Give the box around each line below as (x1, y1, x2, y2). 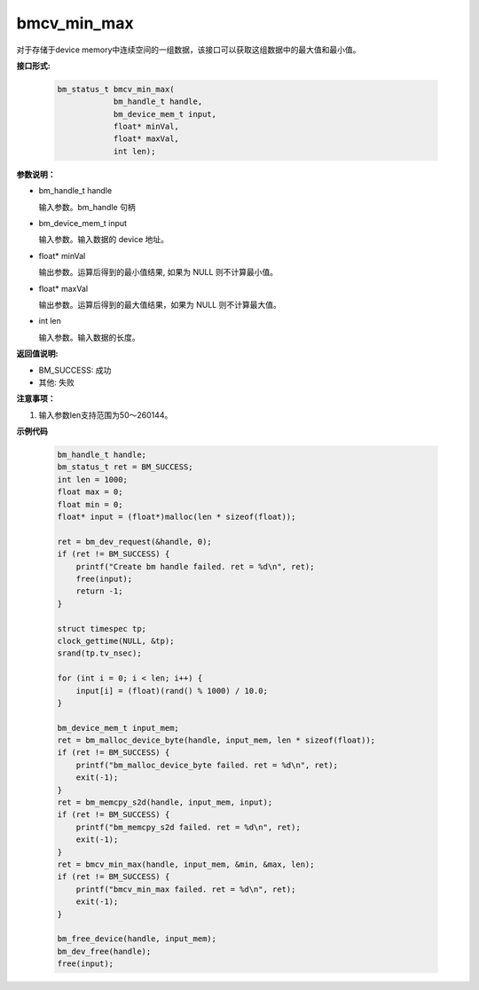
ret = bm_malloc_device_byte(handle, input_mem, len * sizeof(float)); (57, 735, 376, 745)
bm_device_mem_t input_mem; (57, 723, 179, 733)
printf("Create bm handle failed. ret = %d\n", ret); (75, 562, 315, 571)
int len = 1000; (57, 475, 129, 484)
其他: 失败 (38, 377, 75, 388)
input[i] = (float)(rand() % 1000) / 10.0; (75, 686, 268, 695)
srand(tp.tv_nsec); (57, 648, 142, 658)
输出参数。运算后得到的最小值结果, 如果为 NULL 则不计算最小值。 (38, 267, 279, 278)
